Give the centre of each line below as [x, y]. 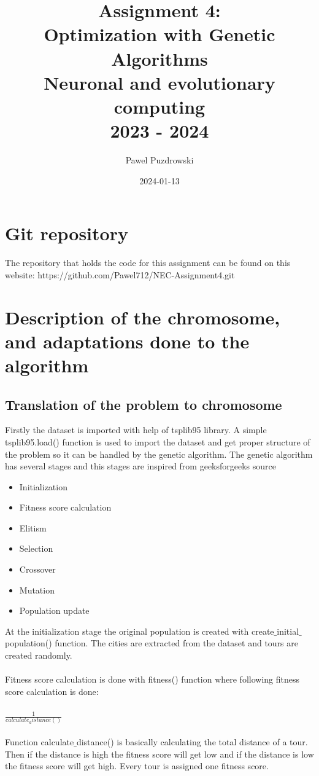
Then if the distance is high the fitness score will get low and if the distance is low [159, 754]
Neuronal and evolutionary [159, 82]
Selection [36, 548]
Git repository [67, 233]
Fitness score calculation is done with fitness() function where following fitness [152, 679]
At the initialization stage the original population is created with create [140, 631]
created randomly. [39, 655]
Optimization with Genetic [159, 34]
